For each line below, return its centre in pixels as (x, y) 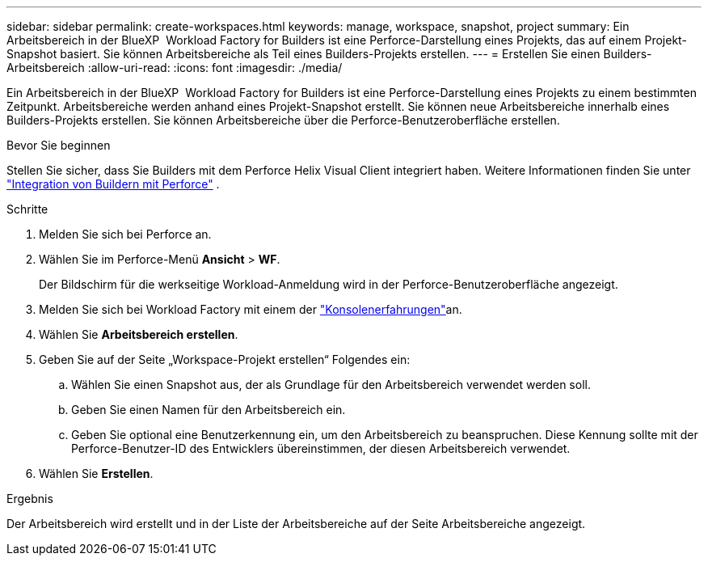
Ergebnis (30, 499)
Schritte (27, 209)
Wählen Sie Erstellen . (96, 473)
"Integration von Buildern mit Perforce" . (113, 184)
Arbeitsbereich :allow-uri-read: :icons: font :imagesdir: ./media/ (175, 68)
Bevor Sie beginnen (59, 145)
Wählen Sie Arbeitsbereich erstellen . (139, 334)
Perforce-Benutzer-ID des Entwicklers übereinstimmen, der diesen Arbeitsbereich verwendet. (321, 448)
